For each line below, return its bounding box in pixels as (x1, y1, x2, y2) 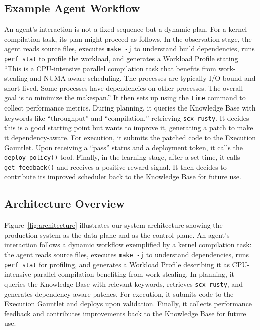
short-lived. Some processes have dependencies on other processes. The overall (4, 82, 243, 93)
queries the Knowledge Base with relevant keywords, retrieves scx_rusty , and (4, 278, 243, 289)
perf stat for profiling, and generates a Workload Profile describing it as (4, 259, 230, 269)
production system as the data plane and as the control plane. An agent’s (4, 229, 230, 240)
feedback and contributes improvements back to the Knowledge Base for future (4, 308, 246, 318)
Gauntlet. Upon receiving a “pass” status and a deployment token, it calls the (4, 142, 243, 152)
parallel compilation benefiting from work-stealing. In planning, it (33, 269, 234, 279)
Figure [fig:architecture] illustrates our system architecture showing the (4, 219, 223, 230)
